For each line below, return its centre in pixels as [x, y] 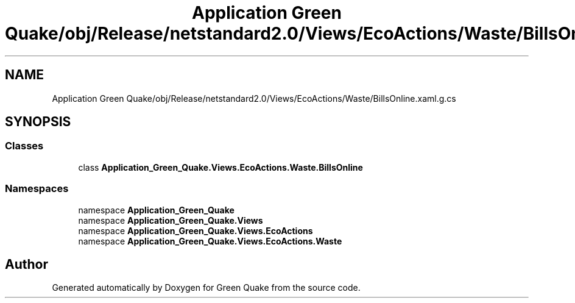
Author [26, 264]
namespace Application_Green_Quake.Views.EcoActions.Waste [210, 241]
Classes [24, 146]
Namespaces [37, 189]
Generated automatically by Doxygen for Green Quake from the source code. [206, 288]
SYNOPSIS [38, 122]
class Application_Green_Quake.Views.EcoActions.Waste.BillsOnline [220, 167]
